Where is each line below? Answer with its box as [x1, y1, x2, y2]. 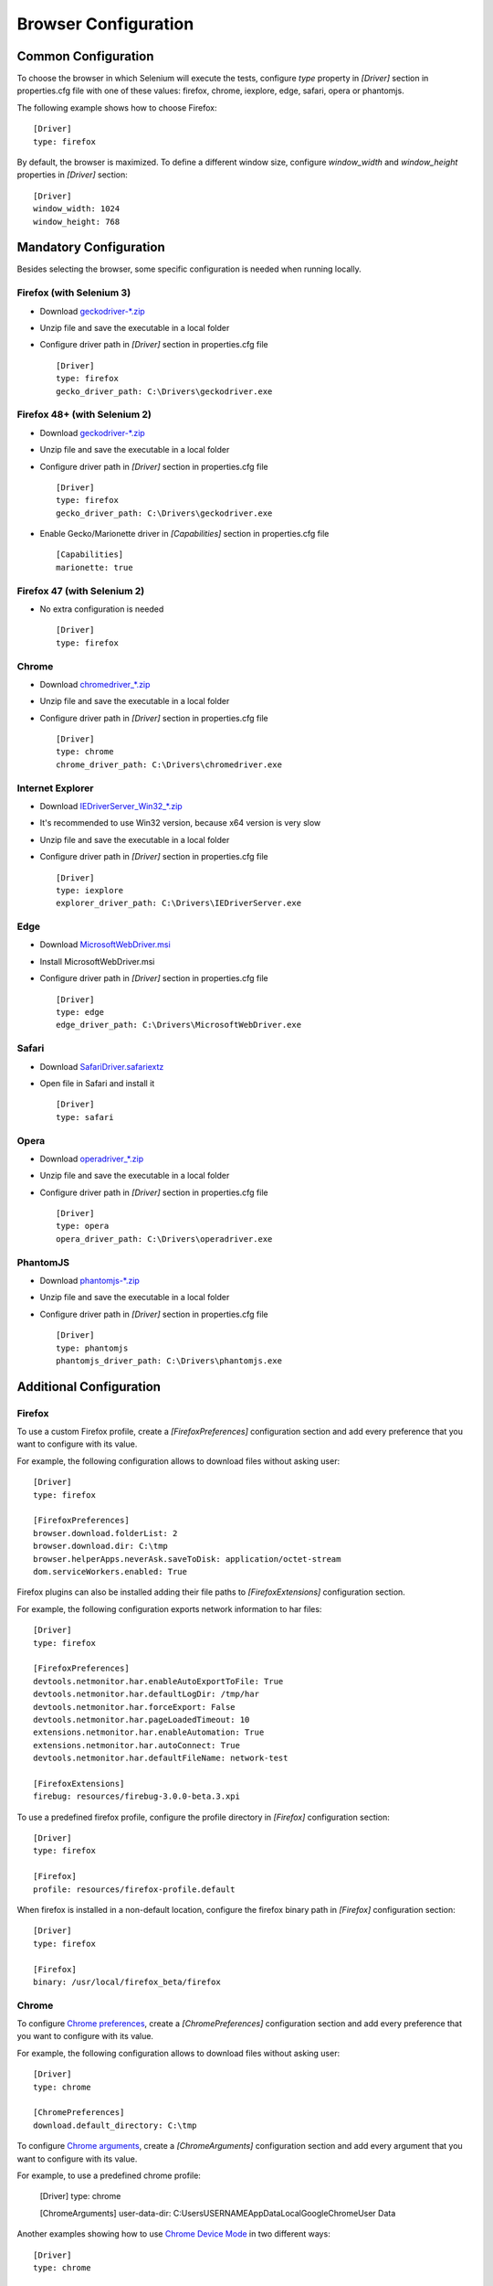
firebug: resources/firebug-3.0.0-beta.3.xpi [33, 1791, 241, 1801]
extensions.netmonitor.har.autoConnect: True [33, 1740, 241, 1750]
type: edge [56, 1007, 105, 1018]
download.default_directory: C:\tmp [33, 2120, 197, 2131]
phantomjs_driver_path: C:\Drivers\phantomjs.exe [56, 1355, 283, 1366]
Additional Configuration [16, 1379, 162, 1394]
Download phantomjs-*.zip [39, 1275, 141, 1286]
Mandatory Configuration [16, 240, 165, 255]
